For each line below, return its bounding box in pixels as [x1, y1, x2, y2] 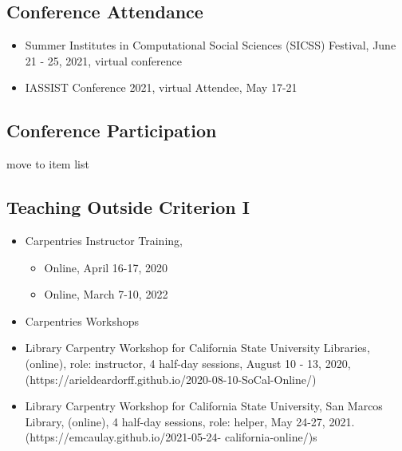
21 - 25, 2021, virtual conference [25, 52, 182, 69]
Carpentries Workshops [25, 312, 140, 329]
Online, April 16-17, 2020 [44, 259, 168, 275]
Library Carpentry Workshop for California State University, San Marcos [25, 398, 383, 414]
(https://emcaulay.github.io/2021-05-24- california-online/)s [25, 429, 317, 445]
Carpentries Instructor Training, [25, 231, 183, 248]
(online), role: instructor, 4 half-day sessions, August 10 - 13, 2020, [25, 354, 351, 371]
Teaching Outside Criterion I [6, 195, 250, 220]
